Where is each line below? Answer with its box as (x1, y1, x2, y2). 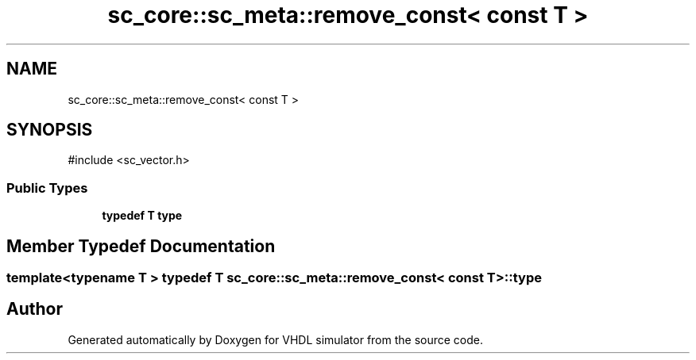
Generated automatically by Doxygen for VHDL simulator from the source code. (68, 332, 484, 347)
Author (6, 299, 63, 320)
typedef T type (102, 209, 183, 223)
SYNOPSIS (6, 120, 93, 140)
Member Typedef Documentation (6, 236, 276, 256)
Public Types (6, 179, 88, 196)
